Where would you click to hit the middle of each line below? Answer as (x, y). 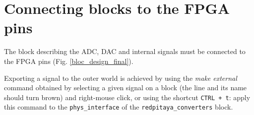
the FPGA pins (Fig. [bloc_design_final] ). (69, 61)
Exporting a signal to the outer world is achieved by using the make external (121, 78)
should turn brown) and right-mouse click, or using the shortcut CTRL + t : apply (127, 97)
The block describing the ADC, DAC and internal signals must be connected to (125, 51)
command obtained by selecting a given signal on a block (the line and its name (126, 87)
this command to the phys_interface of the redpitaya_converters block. (119, 107)
